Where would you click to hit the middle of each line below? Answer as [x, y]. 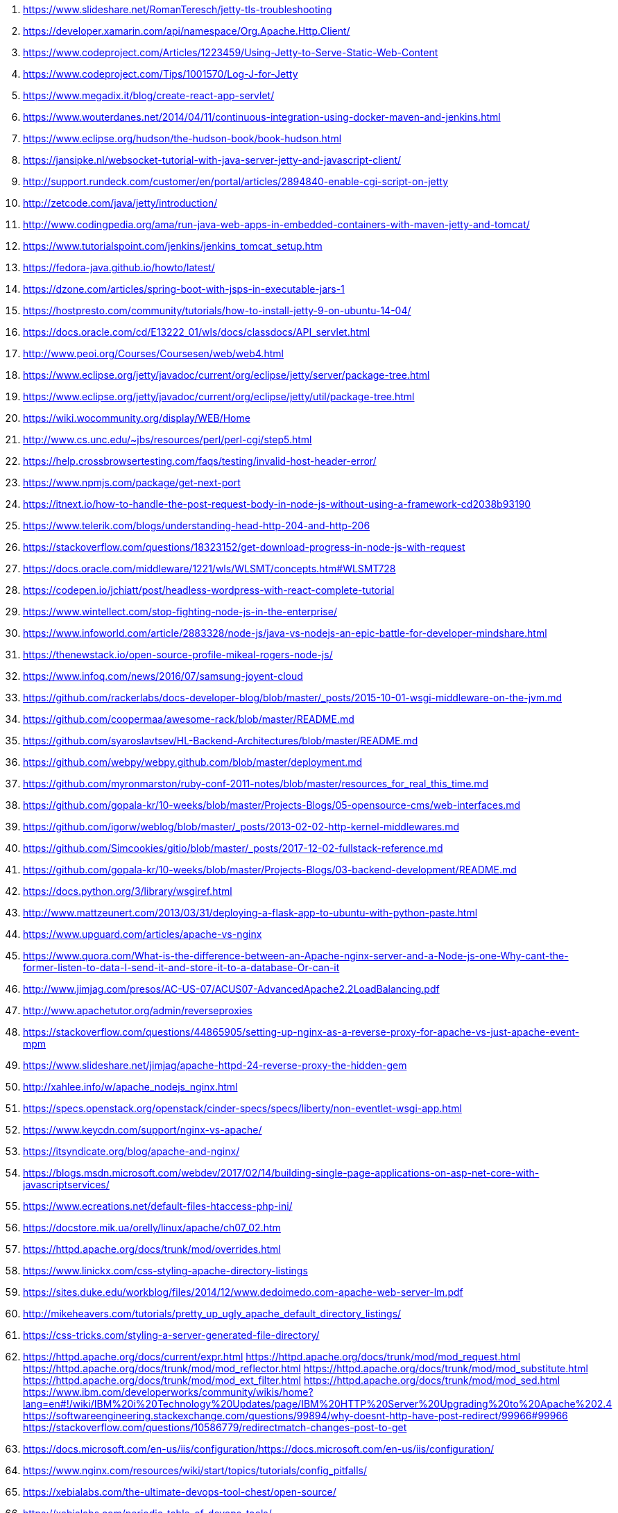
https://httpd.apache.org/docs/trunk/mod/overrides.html [152, 1249]
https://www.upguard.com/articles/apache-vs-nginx [143, 934]
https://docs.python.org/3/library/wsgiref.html [128, 891]
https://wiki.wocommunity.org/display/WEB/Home [137, 418]
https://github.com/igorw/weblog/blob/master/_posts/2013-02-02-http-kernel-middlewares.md [241, 827]
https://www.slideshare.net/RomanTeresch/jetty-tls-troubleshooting [178, 9]
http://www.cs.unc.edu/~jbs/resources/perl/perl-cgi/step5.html [168, 439]
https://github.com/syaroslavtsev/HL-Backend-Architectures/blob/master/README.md [221, 741]
